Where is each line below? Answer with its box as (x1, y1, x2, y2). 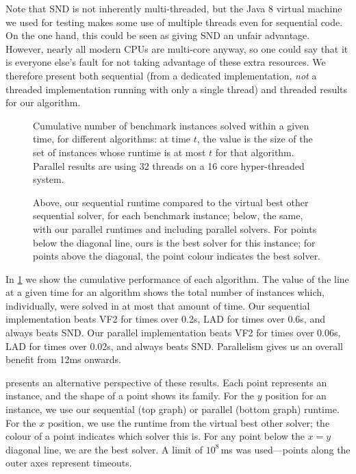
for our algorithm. (5, 95, 81, 110)
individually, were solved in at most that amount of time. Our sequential (5, 298, 310, 312)
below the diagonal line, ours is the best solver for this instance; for (33, 235, 316, 249)
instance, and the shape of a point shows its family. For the (5, 388, 255, 403)
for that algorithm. (215, 145, 294, 159)
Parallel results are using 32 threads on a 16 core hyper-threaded (33, 158, 305, 173)
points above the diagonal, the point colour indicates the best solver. (33, 249, 321, 263)
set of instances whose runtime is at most (33, 145, 206, 159)
